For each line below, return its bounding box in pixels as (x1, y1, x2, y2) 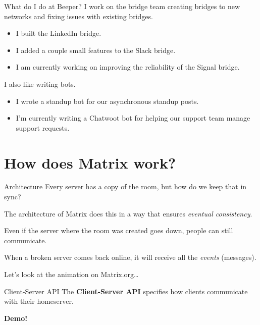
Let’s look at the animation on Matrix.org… (4, 269, 139, 280)
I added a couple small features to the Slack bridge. (16, 44, 176, 55)
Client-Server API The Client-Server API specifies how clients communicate (4, 286, 248, 296)
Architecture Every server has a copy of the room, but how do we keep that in (4, 181, 247, 192)
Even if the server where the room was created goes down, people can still (4, 225, 233, 236)
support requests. (16, 122, 70, 133)
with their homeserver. (4, 296, 74, 306)
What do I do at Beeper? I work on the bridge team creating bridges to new (4, 1, 240, 11)
